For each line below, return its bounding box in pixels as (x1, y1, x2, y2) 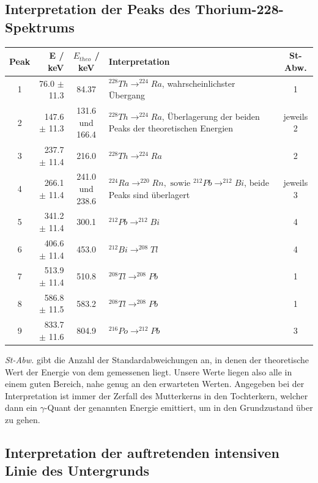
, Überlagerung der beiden (161, 109, 260, 122)
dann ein (5, 401, 37, 414)
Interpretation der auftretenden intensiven (5, 443, 279, 462)
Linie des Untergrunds (5, 461, 150, 480)
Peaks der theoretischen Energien (108, 122, 234, 135)
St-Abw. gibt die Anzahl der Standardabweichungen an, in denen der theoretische (5, 353, 309, 366)
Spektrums (5, 17, 75, 36)
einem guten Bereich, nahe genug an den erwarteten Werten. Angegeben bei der (5, 377, 305, 390)
